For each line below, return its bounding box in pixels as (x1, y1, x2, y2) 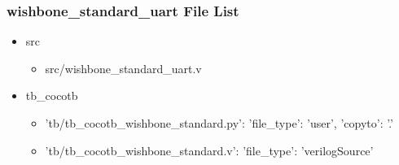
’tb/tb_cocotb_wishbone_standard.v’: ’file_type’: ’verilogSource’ (45, 141, 374, 158)
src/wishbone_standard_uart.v (45, 59, 202, 76)
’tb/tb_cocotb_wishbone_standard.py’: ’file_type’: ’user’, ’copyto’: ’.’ (45, 115, 393, 131)
